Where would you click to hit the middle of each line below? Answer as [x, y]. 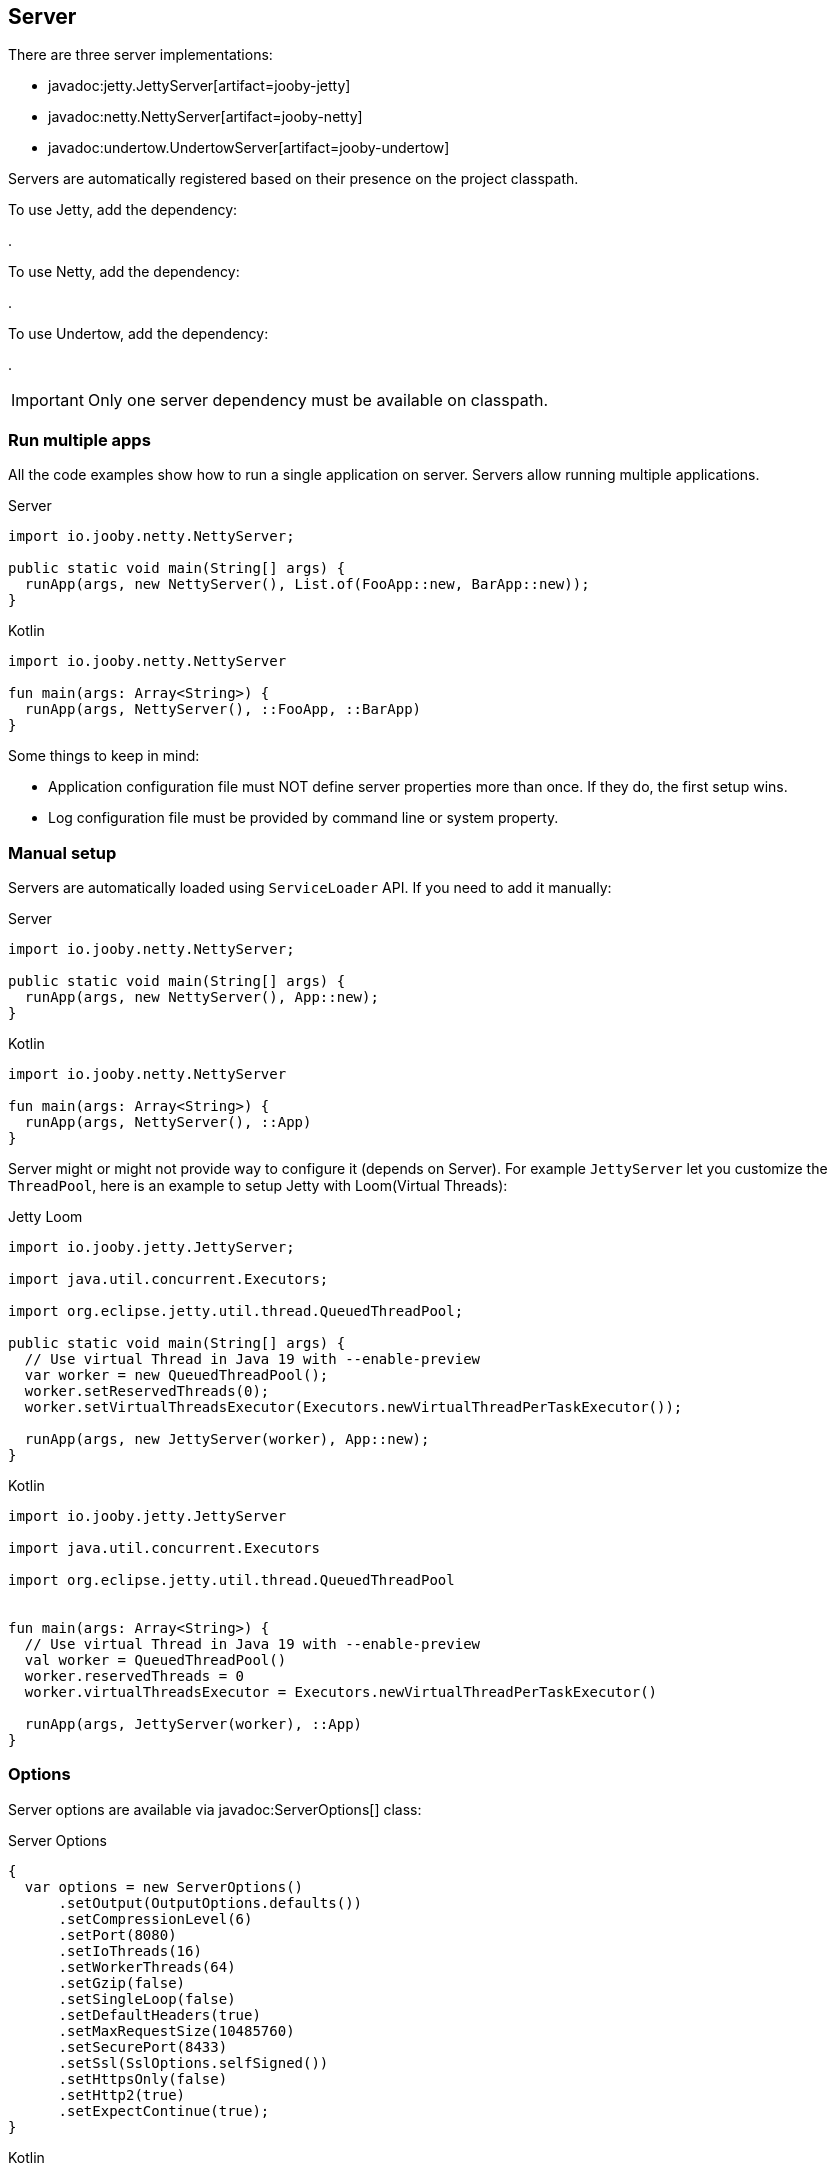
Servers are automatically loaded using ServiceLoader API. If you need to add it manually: [310, 887]
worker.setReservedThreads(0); [147, 1390]
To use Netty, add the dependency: [124, 272]
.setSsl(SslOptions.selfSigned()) [193, 2062]
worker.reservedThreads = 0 [134, 1675]
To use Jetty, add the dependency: [123, 210]
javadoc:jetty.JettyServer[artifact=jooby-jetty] [199, 86]
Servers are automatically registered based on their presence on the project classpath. [293, 179]
